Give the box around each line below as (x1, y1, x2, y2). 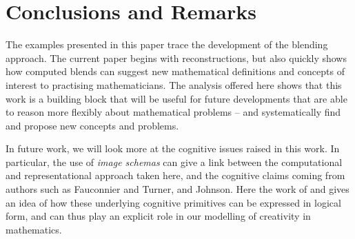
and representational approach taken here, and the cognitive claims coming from (6, 168, 345, 183)
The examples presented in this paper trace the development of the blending (6, 37, 328, 52)
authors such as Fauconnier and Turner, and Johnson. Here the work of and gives (6, 182, 349, 196)
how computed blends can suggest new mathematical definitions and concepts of (6, 64, 345, 79)
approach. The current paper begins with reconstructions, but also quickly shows (6, 50, 347, 65)
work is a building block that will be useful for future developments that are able (6, 91, 347, 105)
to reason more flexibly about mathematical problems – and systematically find (6, 105, 341, 119)
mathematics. (6, 222, 62, 236)
